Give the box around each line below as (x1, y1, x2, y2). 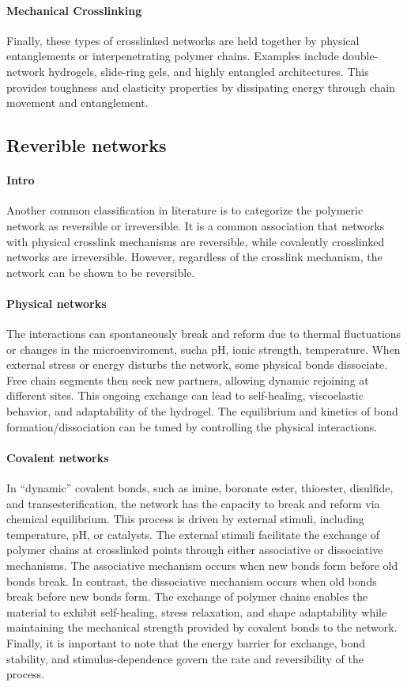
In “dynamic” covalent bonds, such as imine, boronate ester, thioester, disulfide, (6, 480, 394, 496)
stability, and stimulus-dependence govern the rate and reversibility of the (6, 650, 364, 666)
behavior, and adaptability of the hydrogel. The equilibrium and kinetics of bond (6, 403, 398, 419)
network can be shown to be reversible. (6, 264, 195, 280)
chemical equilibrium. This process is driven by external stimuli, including (6, 511, 364, 527)
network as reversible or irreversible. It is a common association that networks (6, 217, 385, 233)
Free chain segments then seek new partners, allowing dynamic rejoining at (6, 371, 369, 388)
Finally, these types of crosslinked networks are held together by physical (6, 32, 360, 48)
